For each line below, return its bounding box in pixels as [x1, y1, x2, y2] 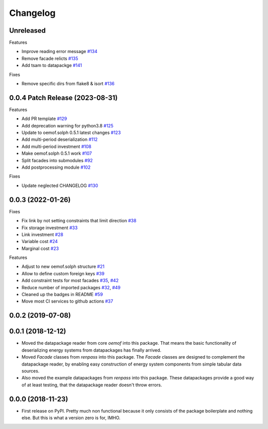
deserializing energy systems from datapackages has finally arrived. [21, 347, 161, 353]
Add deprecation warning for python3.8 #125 [21, 123, 114, 128]
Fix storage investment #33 [21, 225, 78, 231]
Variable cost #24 [21, 239, 58, 245]
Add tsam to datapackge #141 [21, 62, 82, 68]
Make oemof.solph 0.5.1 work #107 [21, 150, 92, 156]
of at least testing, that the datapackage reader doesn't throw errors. [21, 382, 162, 388]
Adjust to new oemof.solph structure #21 [21, 263, 105, 270]
